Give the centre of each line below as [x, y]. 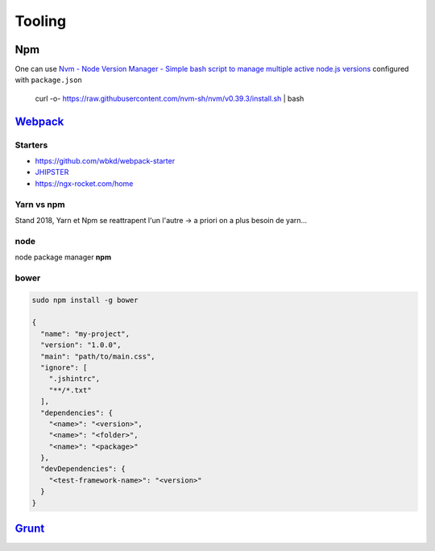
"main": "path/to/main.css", [98, 356]
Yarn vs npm [40, 204]
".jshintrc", [75, 379]
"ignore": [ [64, 367]
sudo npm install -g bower [85, 300]
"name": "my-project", [85, 333]
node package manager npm [63, 257]
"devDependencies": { [83, 469]
